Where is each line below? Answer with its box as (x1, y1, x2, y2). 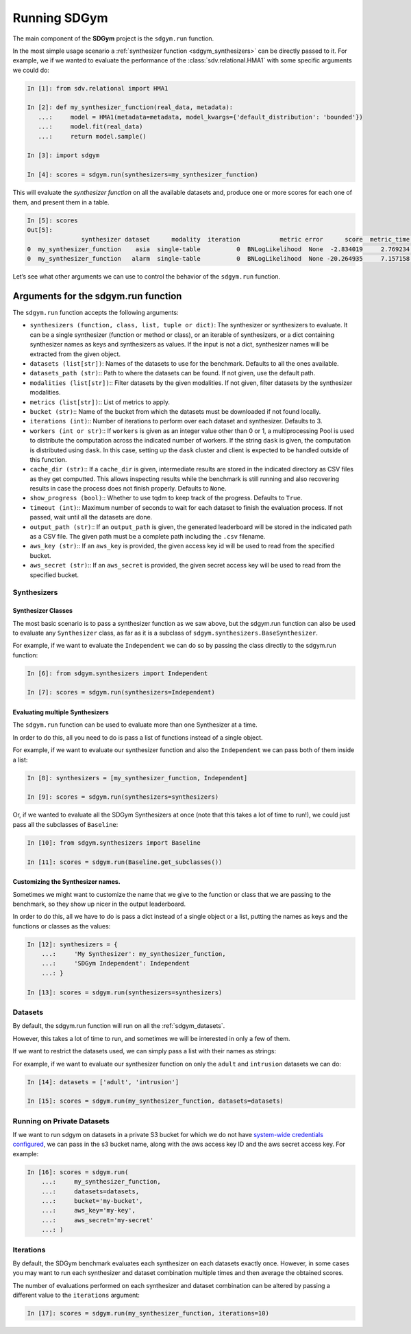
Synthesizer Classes (12, 607, 73, 615)
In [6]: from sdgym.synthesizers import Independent (27, 669, 208, 677)
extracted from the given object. (29, 350, 121, 358)
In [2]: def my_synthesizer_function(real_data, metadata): (27, 104, 234, 111)
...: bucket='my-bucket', (41, 1197, 143, 1204)
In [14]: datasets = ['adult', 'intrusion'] (27, 1078, 179, 1086)
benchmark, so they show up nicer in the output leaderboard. (12, 900, 186, 908)
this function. (29, 455, 67, 463)
